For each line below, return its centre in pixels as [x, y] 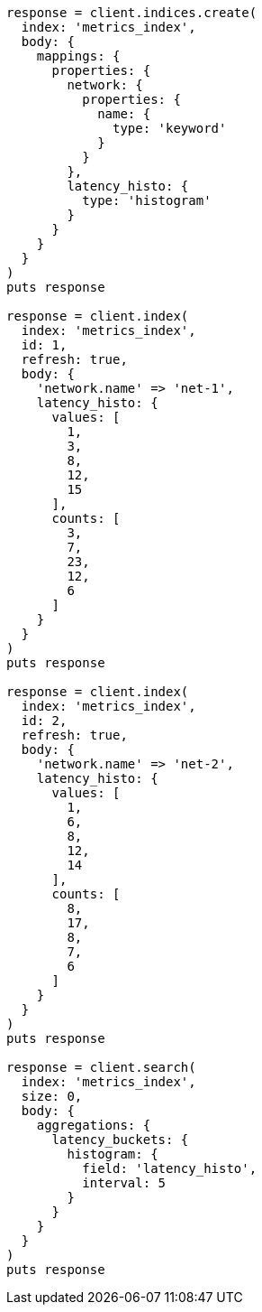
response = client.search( [101, 1067]
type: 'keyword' [170, 128]
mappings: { [78, 56]
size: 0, [52, 1096]
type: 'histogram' [147, 200]
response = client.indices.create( [132, 13]
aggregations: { [94, 1125]
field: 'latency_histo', [170, 1168]
